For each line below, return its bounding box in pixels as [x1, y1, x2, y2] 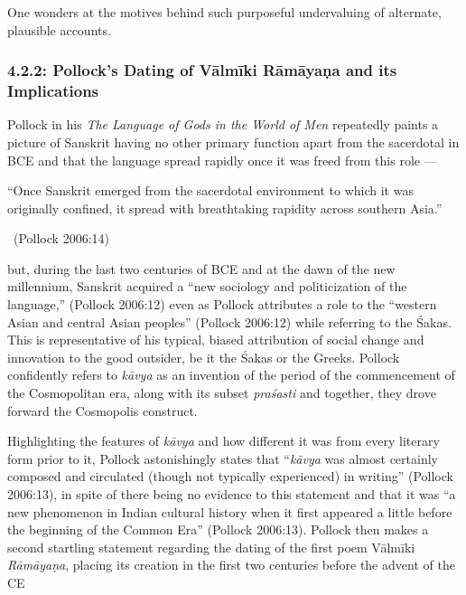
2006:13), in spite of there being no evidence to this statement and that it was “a [7, 485, 456, 504]
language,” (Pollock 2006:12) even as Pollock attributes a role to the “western [7, 295, 437, 314]
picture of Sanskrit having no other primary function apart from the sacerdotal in [7, 132, 460, 151]
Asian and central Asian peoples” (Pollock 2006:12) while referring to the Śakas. [7, 312, 452, 331]
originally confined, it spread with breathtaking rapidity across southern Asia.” [7, 198, 443, 217]
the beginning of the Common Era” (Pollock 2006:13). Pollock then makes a [7, 520, 429, 539]
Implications [7, 80, 99, 102]
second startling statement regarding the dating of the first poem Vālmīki [7, 537, 415, 556]
